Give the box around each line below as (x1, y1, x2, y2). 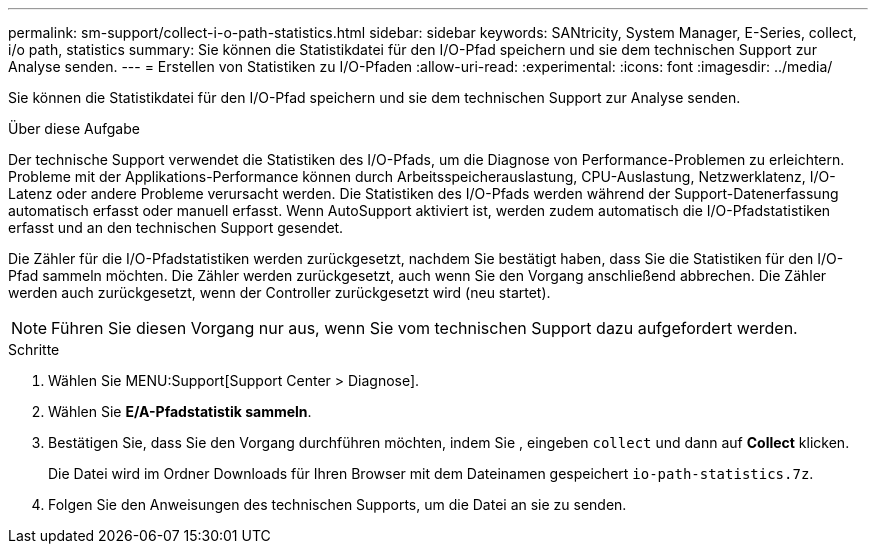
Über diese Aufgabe (8, 120, 140, 137)
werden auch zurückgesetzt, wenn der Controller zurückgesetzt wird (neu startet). (8, 284, 551, 301)
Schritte (8, 341, 60, 358)
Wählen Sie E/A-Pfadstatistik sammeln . (48, 403, 312, 420)
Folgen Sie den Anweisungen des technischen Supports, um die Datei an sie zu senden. (48, 496, 627, 513)
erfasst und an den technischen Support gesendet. (8, 219, 344, 236)
